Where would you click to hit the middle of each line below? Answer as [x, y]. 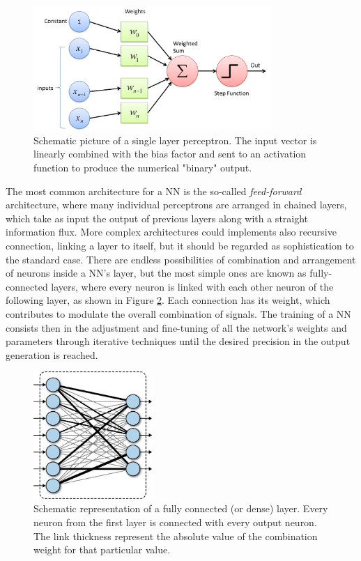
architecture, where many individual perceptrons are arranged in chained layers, [176, 205]
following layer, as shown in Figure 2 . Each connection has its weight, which [168, 300]
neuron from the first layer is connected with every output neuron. [175, 522]
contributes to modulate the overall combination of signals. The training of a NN [178, 313]
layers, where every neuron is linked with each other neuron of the [192, 286]
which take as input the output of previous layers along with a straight [157, 218]
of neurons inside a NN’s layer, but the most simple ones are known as [156, 273]
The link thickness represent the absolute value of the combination [176, 536]
